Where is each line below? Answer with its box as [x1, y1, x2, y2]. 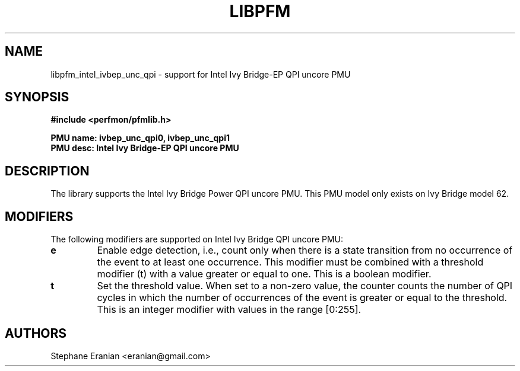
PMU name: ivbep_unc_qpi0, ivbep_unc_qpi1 [50, 133, 230, 143]
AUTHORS [5, 325, 67, 341]
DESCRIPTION [5, 163, 90, 178]
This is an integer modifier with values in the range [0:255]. [97, 303, 362, 316]
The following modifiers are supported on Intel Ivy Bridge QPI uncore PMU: [50, 234, 344, 245]
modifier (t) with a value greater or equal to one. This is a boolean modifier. [97, 268, 432, 280]
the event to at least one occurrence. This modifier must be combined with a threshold [97, 256, 484, 268]
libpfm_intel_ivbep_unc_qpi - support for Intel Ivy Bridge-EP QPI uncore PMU [50, 69, 351, 79]
